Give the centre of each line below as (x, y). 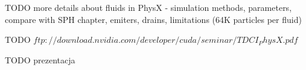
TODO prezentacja (40, 59)
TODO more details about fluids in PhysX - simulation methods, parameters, (148, 7)
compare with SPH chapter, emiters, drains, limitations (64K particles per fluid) (153, 19)
